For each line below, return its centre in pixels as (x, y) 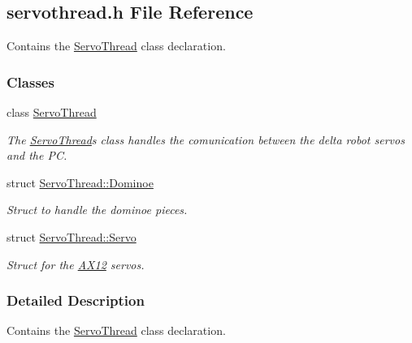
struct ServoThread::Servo (72, 236)
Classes (30, 81)
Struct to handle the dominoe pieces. (97, 210)
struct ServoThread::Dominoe (80, 182)
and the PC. (37, 155)
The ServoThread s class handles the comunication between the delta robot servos (206, 139)
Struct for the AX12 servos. (76, 264)
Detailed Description (76, 300)
